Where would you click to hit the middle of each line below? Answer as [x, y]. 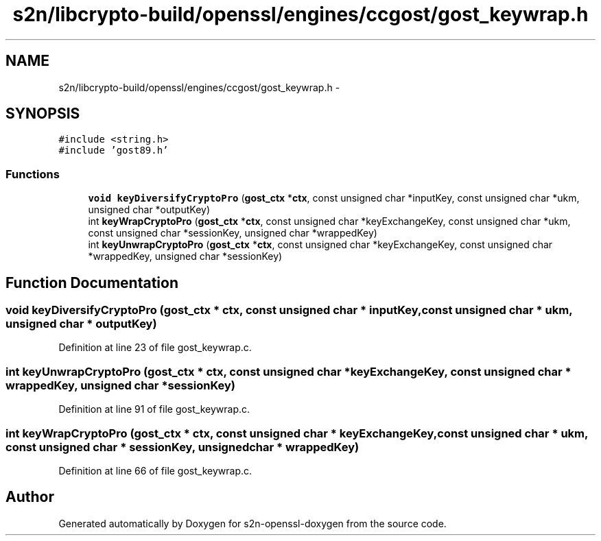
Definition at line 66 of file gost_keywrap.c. [155, 470]
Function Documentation [92, 282]
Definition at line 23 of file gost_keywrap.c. [155, 348]
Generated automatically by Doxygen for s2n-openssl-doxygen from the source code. [252, 523]
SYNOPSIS [43, 114]
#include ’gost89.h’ [114, 151]
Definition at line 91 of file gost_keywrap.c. [154, 409]
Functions [33, 174]
